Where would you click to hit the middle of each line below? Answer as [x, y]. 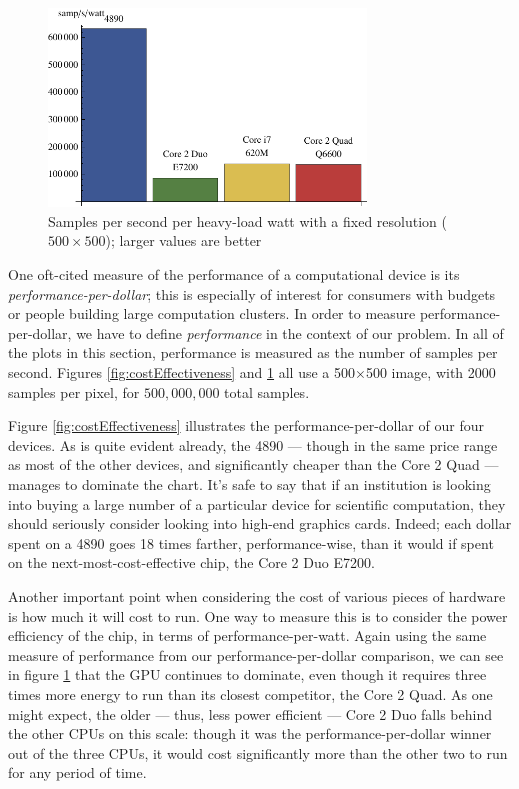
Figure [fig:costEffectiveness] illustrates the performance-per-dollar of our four [246, 425]
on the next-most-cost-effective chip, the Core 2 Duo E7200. [191, 562]
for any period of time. [77, 772]
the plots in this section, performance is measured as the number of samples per [253, 352]
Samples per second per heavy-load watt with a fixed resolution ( [247, 220]
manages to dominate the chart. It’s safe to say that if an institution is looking [249, 483]
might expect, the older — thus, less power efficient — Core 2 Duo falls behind [250, 713]
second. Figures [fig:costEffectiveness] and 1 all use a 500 [181, 372]
